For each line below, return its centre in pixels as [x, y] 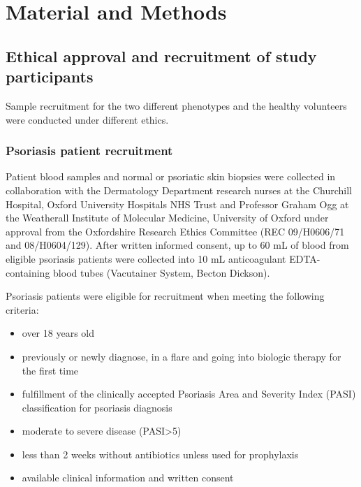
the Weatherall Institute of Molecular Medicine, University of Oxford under [167, 218]
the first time [50, 370]
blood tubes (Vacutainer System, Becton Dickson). [162, 272]
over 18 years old [58, 333]
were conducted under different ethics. [87, 119]
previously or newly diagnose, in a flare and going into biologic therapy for [182, 356]
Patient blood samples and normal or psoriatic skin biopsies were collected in [171, 176]
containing [28, 272]
